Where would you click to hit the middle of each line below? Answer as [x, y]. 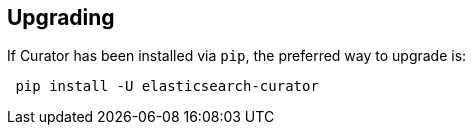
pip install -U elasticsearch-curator [167, 86]
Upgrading [61, 17]
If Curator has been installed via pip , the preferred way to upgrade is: [237, 56]
